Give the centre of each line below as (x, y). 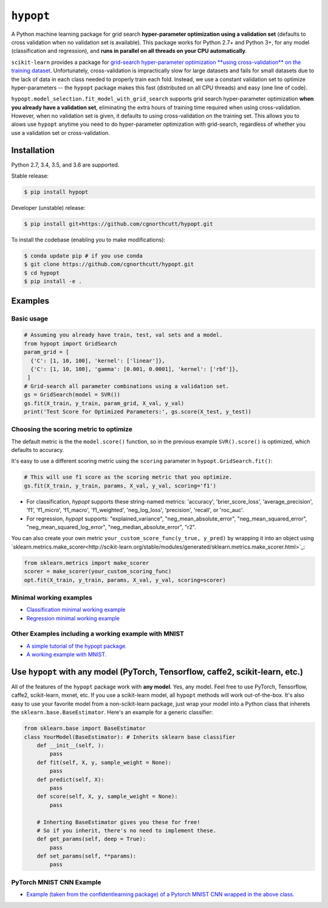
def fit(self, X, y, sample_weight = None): (104, 762)
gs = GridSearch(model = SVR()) (72, 395)
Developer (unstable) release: (48, 208)
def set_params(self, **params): (87, 856)
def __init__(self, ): (70, 745)
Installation (33, 150)
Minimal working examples (52, 597)
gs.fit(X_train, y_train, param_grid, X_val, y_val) (104, 403)
